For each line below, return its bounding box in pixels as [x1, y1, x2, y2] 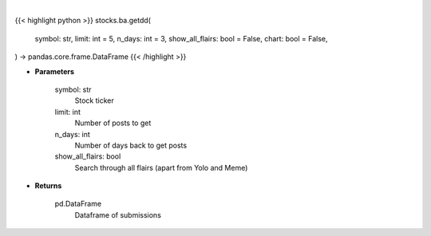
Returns [34, 181, 62, 191]
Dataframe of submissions [74, 210, 161, 219]
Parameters [34, 66, 75, 76]
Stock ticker [74, 96, 115, 105]
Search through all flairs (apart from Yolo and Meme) [74, 163, 248, 172]
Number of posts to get [74, 118, 152, 128]
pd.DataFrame [54, 199, 102, 209]
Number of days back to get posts [74, 140, 188, 150]
